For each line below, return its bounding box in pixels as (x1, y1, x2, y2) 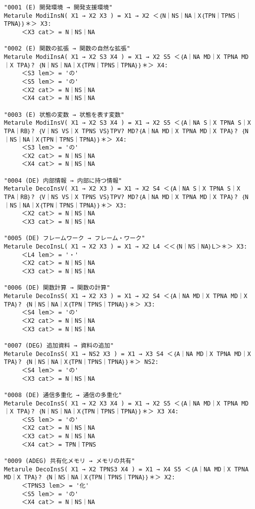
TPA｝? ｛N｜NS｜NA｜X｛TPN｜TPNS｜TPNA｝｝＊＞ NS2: (4, 358, 159, 366)
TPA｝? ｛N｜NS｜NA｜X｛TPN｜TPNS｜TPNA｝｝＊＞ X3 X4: (17, 408, 179, 415)
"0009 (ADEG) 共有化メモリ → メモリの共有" (4, 458, 135, 465)
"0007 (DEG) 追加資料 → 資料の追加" (4, 342, 114, 349)
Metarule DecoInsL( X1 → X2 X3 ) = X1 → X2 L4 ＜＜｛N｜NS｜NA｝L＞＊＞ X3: (4, 243, 248, 251)
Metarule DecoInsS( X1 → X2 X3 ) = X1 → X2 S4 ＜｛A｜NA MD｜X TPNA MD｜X (4, 292, 248, 300)
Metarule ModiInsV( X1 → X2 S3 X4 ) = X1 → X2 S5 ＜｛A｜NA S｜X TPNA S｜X (4, 119, 251, 127)
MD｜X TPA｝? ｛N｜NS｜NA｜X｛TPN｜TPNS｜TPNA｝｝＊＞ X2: (4, 474, 175, 481)
